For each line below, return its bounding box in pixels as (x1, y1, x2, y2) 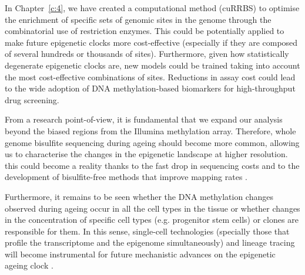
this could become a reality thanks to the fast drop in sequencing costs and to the (5, 159, 300, 171)
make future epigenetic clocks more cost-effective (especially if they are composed (5, 36, 298, 48)
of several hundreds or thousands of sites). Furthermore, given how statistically (5, 47, 289, 60)
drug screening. (5, 93, 59, 106)
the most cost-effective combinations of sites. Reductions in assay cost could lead (5, 70, 296, 83)
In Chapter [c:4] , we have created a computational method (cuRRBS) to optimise (5, 2, 300, 13)
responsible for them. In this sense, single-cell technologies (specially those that (5, 225, 290, 237)
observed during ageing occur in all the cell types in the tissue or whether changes (5, 202, 300, 214)
